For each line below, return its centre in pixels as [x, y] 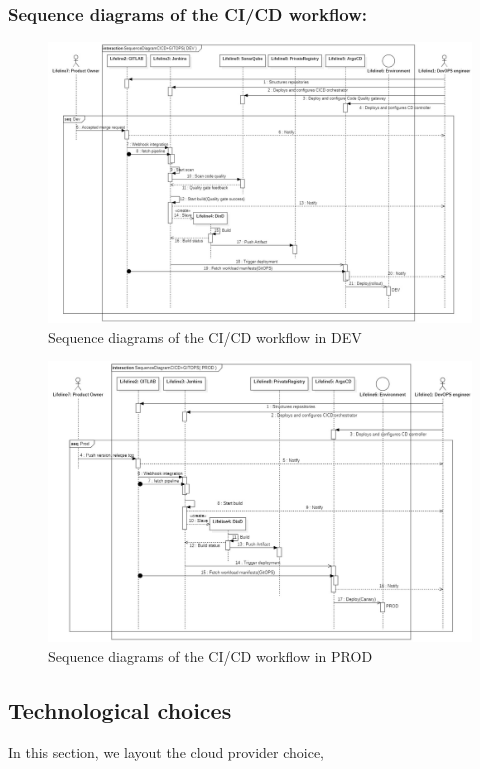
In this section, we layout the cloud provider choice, [166, 751]
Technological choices [120, 709]
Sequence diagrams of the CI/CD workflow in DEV [205, 336]
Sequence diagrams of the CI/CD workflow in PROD [210, 655]
